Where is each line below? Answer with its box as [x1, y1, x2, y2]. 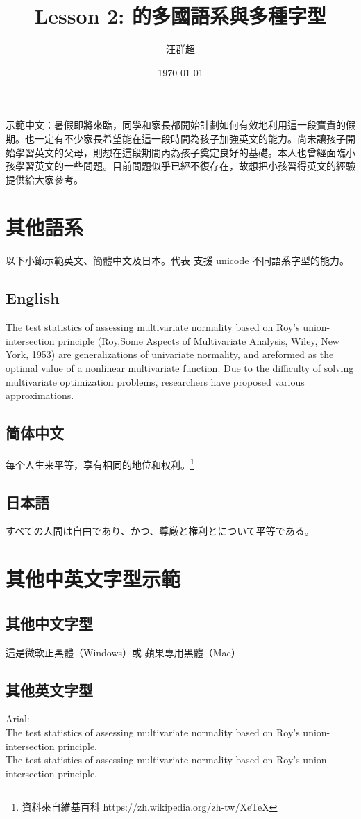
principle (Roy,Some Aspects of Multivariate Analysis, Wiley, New [58, 333, 339, 348]
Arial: [6, 711, 30, 726]
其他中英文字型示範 [6, 565, 181, 593]
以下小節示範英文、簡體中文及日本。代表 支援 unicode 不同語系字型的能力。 [6, 253, 350, 268]
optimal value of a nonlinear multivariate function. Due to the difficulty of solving [6, 360, 354, 375]
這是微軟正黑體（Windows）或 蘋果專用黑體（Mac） [6, 644, 241, 659]
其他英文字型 [6, 679, 93, 700]
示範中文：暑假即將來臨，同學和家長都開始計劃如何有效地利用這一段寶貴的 [6, 117, 346, 132]
